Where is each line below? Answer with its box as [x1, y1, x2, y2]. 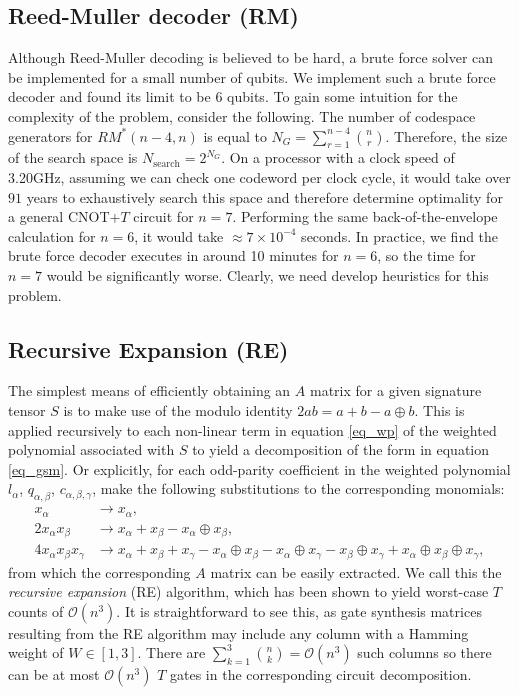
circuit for [133, 206, 194, 227]
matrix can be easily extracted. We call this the [210, 561, 502, 582]
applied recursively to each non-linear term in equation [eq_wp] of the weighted [8, 419, 497, 440]
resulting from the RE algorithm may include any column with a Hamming [8, 622, 469, 643]
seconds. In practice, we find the [301, 225, 499, 246]
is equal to [203, 125, 267, 146]
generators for [8, 125, 93, 146]
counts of [8, 600, 64, 621]
